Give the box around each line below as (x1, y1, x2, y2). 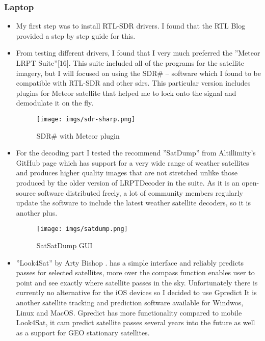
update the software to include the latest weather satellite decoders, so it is (16, 197, 251, 208)
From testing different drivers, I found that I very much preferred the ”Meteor (16, 47, 260, 58)
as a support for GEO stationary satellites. (16, 327, 150, 337)
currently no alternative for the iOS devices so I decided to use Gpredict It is (16, 287, 257, 298)
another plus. (16, 207, 58, 218)
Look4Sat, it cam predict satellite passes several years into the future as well (16, 317, 255, 328)
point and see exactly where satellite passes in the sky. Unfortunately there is (16, 277, 258, 287)
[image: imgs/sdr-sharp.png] (36, 115, 136, 123)
